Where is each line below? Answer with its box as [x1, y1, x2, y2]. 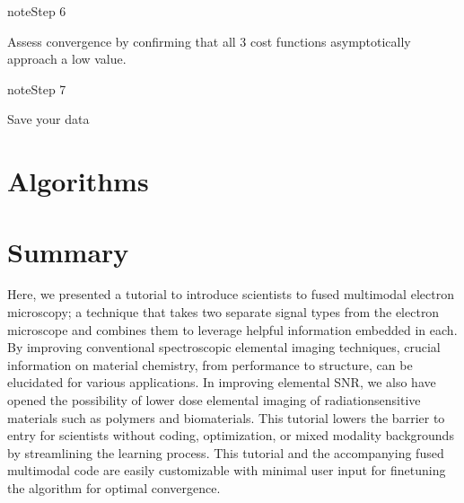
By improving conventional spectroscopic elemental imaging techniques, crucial [7, 338, 441, 357]
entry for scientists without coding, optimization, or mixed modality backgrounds [7, 426, 454, 445]
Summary [7, 233, 129, 269]
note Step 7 [7, 79, 66, 98]
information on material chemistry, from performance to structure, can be [7, 355, 413, 374]
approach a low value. [7, 49, 127, 68]
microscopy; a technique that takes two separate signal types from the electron [7, 303, 440, 322]
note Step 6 [7, 2, 66, 20]
